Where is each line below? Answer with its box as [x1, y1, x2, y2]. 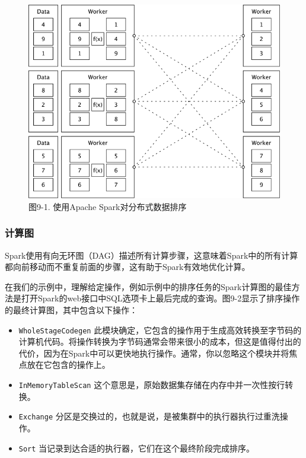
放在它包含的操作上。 [27, 358, 110, 371]
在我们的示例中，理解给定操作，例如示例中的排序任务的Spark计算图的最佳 [5, 280, 292, 292]
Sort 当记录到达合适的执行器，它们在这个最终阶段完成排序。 [18, 441, 255, 454]
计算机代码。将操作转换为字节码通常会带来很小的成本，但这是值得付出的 [18, 335, 301, 348]
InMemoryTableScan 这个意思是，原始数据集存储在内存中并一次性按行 [18, 379, 285, 391]
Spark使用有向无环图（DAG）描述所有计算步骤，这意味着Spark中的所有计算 [5, 249, 298, 261]
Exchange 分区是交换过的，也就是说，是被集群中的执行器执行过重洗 [18, 410, 280, 422]
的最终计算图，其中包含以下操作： [5, 304, 138, 316]
